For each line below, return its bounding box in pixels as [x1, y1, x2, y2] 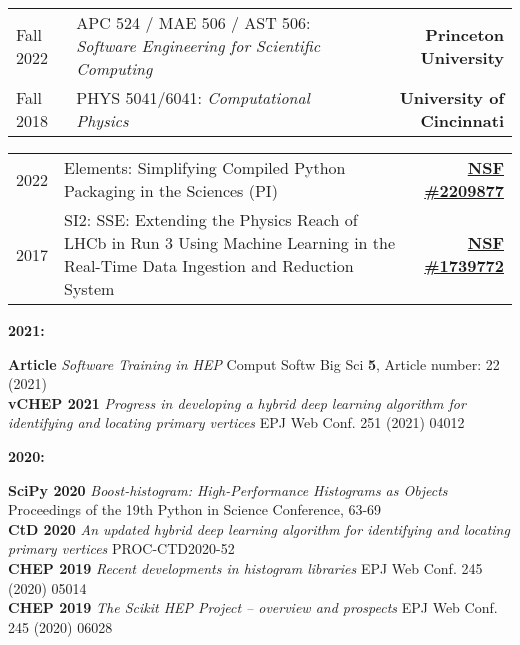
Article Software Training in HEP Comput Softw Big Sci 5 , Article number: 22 [8, 353, 500, 374]
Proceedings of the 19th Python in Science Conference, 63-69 [8, 499, 382, 520]
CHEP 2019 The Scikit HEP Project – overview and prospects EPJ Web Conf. [8, 597, 498, 618]
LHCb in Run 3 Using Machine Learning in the [64, 231, 396, 254]
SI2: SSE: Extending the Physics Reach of [64, 208, 358, 231]
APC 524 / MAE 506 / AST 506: [76, 11, 311, 34]
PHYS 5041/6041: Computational [76, 86, 310, 109]
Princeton [425, 22, 504, 46]
